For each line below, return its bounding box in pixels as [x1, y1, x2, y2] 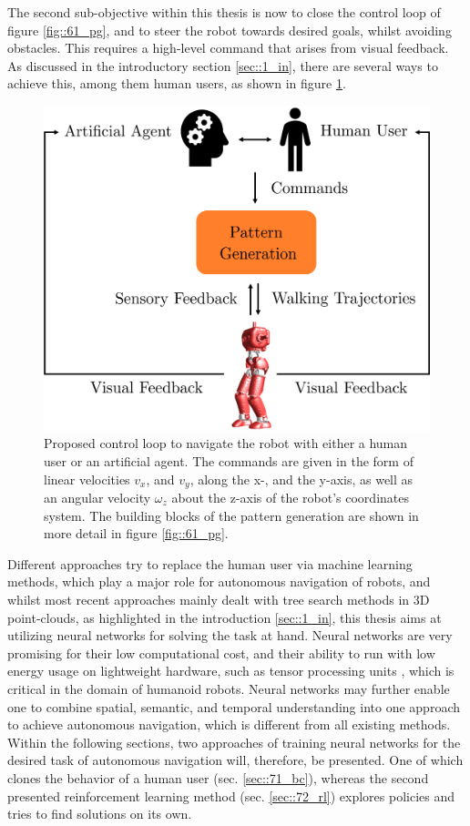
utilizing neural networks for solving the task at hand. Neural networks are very [7, 626, 453, 645]
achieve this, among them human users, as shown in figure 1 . [7, 74, 346, 93]
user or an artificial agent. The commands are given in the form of [44, 451, 414, 470]
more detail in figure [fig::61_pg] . [44, 524, 229, 543]
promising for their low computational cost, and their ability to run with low [7, 643, 435, 662]
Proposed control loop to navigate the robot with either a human [44, 433, 408, 453]
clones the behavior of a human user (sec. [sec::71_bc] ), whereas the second [7, 768, 429, 787]
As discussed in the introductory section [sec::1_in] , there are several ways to [7, 56, 438, 75]
